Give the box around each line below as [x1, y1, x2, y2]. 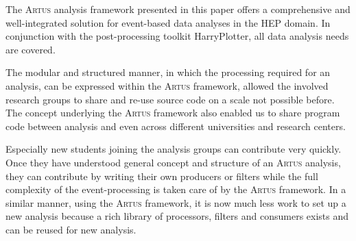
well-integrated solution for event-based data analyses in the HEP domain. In [5, 15, 331, 29]
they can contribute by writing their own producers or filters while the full [5, 168, 318, 183]
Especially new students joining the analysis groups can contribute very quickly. [5, 142, 342, 156]
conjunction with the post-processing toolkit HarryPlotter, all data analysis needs [5, 29, 349, 43]
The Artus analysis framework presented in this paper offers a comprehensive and [5, 2, 351, 16]
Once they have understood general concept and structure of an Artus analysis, [5, 155, 341, 169]
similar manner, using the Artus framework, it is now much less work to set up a [5, 195, 346, 210]
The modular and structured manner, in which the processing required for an [5, 65, 331, 79]
